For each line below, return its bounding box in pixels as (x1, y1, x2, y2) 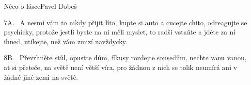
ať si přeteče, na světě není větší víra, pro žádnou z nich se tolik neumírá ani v (4, 62, 237, 72)
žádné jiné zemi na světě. (4, 71, 78, 82)
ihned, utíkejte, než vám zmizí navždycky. (4, 36, 127, 46)
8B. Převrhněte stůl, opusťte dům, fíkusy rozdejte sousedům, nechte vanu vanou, (4, 52, 247, 63)
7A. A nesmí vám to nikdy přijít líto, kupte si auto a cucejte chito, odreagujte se (4, 17, 247, 27)
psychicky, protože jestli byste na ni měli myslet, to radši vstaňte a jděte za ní (4, 27, 235, 37)
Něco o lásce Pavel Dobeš (4, 1, 77, 11)
